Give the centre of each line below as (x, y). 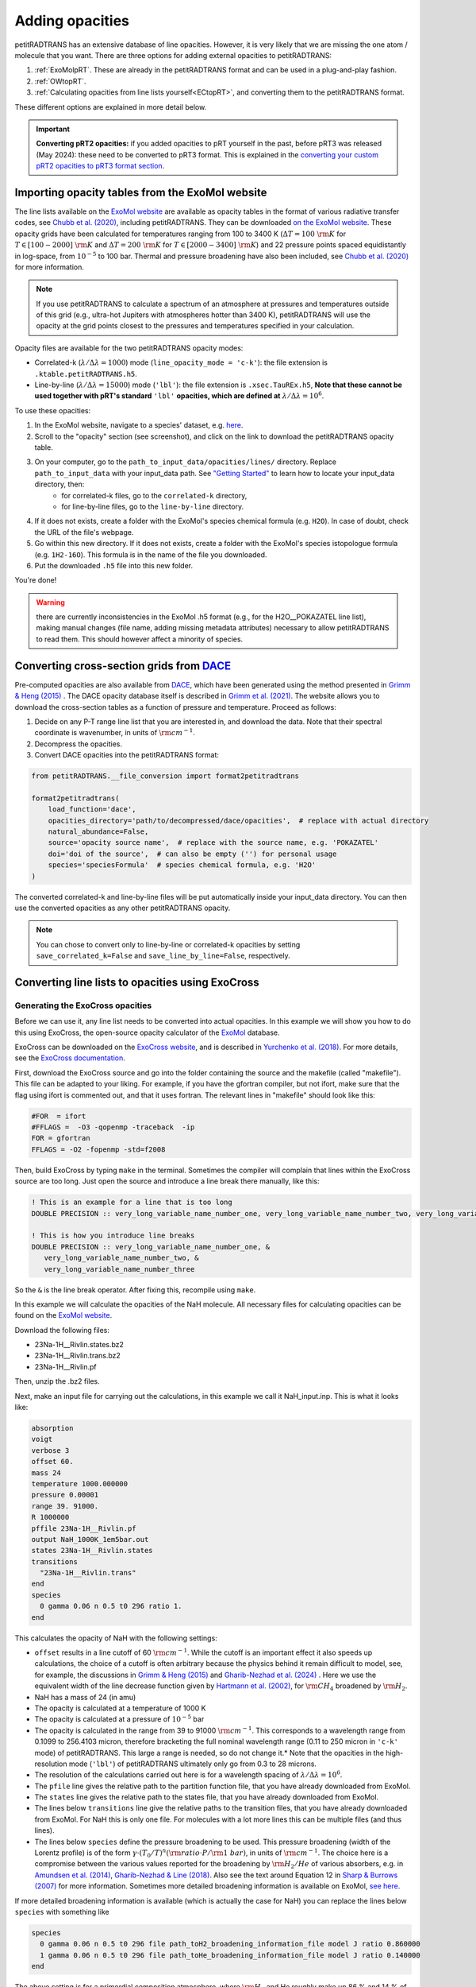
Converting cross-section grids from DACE (123, 666)
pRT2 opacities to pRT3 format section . (100, 166)
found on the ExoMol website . (63, 1315)
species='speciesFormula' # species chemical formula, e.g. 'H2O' (182, 865)
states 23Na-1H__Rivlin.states (92, 1551)
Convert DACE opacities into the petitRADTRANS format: (127, 755)
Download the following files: (62, 1330)
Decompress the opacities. (79, 744)
